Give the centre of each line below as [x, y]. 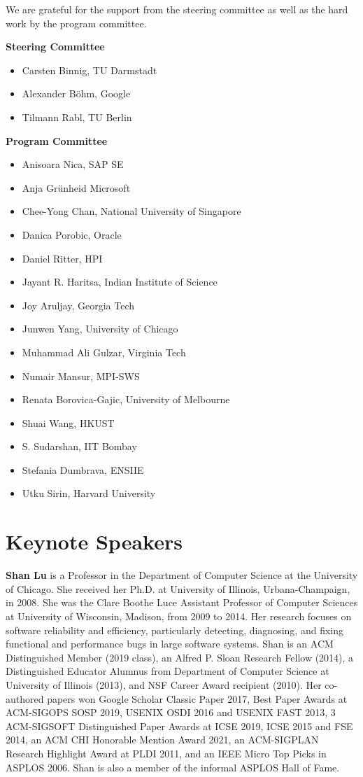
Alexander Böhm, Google [76, 93]
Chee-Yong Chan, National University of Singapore [131, 211]
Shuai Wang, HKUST [68, 422]
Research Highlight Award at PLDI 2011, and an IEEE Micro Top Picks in [166, 753]
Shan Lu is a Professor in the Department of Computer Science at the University [182, 575]
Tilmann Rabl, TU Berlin [77, 117]
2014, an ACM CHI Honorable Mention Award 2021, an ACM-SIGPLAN [162, 740]
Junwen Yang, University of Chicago [100, 329]
